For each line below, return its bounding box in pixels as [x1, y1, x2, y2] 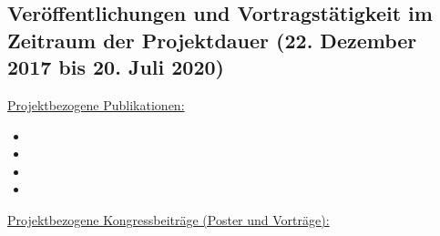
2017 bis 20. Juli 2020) [7, 53, 224, 81]
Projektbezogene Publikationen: [7, 95, 185, 114]
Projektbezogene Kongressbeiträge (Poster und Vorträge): [7, 210, 330, 229]
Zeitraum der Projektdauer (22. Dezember [7, 26, 417, 54]
